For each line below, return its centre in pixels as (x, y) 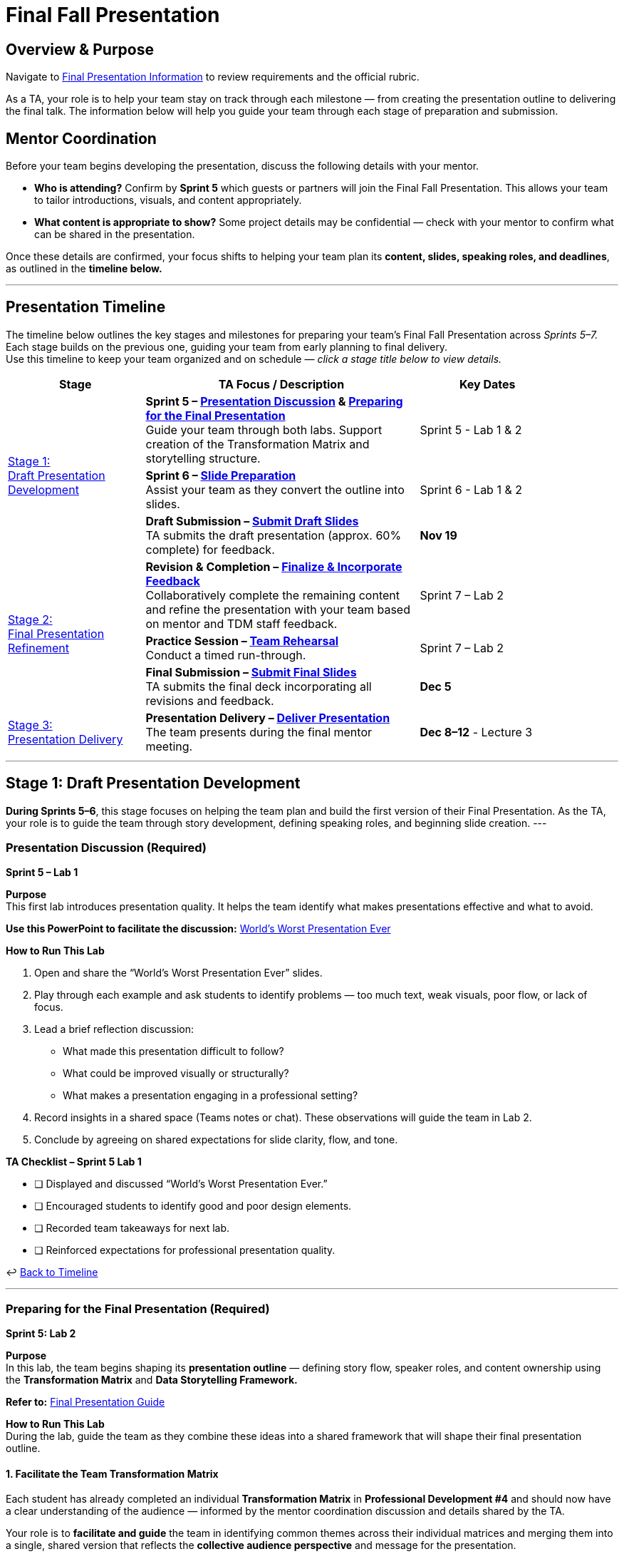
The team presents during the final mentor (259, 732)
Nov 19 (438, 535)
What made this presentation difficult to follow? (173, 1051)
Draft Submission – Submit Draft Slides (252, 521)
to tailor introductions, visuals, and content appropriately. (168, 200)
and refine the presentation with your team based (278, 609)
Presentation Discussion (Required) (106, 848)
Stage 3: (30, 725)
